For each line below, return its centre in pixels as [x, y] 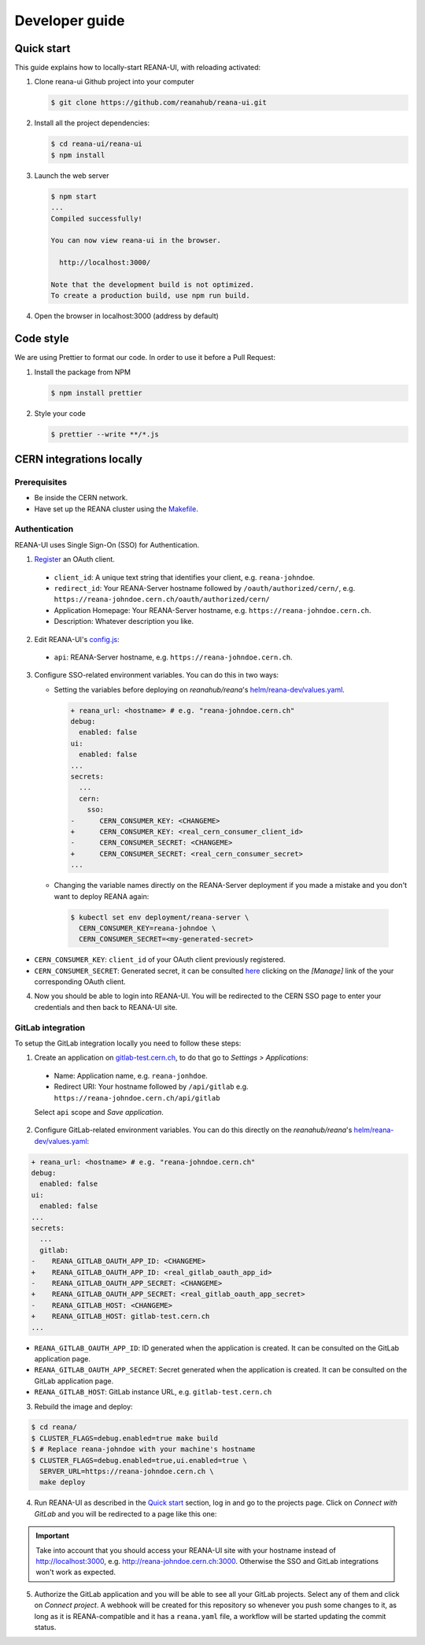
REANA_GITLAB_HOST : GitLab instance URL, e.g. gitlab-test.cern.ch [153, 1392]
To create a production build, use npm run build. [151, 296]
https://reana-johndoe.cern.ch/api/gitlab [137, 1098]
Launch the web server [72, 175]
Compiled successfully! [97, 218]
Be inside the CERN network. [81, 498]
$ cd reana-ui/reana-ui [97, 144]
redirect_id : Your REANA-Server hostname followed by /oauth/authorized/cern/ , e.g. [205, 588]
